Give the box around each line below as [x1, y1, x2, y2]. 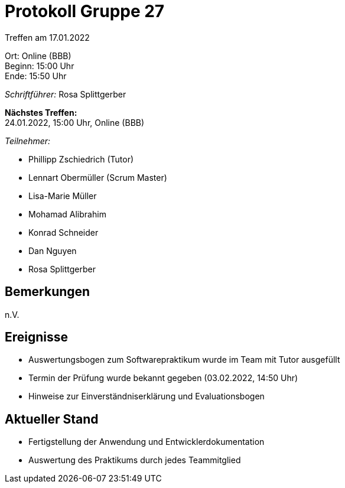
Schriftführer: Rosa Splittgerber [5, 89, 126, 99]
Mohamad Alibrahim [28, 209, 106, 219]
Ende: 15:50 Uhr [5, 70, 67, 81]
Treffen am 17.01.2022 [5, 32, 90, 43]
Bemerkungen [5, 284, 90, 300]
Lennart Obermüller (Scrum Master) [28, 172, 167, 183]
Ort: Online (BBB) [5, 50, 71, 61]
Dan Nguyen [28, 245, 77, 256]
